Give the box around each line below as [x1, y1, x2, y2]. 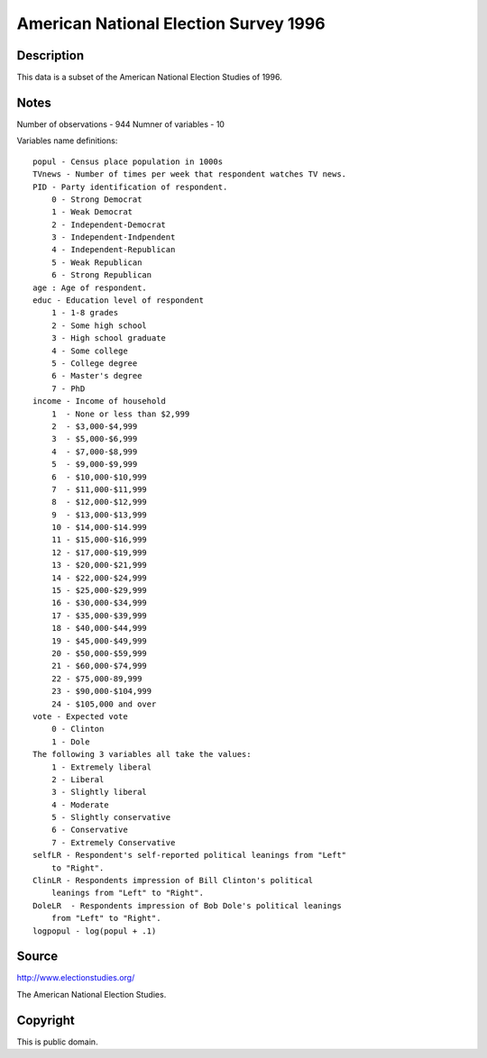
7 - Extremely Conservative [51, 837, 176, 847]
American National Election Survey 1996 [16, 14, 326, 33]
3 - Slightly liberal [51, 787, 148, 798]
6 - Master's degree [51, 370, 142, 381]
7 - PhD [51, 383, 86, 394]
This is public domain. [16, 1036, 98, 1047]
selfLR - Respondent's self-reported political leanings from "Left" [32, 850, 347, 861]
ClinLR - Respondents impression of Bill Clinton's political [32, 875, 314, 886]
